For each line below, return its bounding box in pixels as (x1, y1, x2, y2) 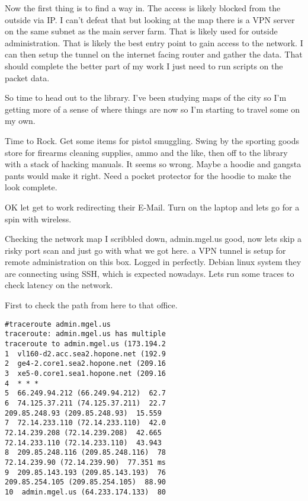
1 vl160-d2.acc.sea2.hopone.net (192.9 (5, 349, 166, 358)
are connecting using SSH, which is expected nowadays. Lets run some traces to (5, 267, 294, 279)
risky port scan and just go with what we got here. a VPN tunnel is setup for (5, 244, 286, 256)
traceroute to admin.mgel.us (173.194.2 (5, 339, 166, 348)
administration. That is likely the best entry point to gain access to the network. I (5, 36, 303, 49)
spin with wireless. (5, 212, 72, 225)
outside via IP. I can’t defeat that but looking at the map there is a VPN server (5, 13, 295, 25)
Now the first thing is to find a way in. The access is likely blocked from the (5, 2, 281, 14)
